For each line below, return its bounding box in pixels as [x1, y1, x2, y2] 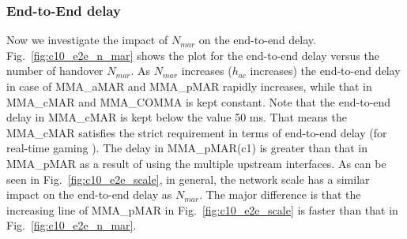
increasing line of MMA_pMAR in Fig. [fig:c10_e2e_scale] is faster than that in [6, 201, 398, 218]
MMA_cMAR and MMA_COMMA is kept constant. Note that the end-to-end [6, 93, 391, 110]
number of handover [6, 62, 104, 79]
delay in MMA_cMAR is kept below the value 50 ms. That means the [6, 109, 347, 125]
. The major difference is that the [199, 186, 361, 203]
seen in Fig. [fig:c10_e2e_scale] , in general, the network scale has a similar [6, 170, 370, 187]
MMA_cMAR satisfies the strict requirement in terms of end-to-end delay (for [6, 124, 387, 140]
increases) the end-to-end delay [250, 62, 401, 79]
